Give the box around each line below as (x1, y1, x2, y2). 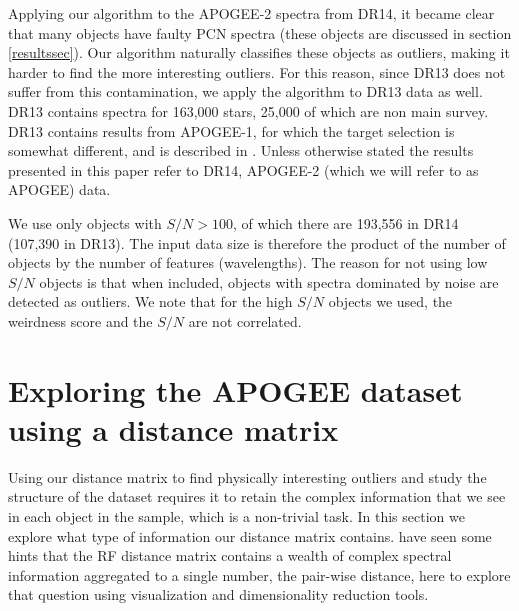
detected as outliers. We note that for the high (8, 291, 293, 312)
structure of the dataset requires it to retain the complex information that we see (8, 486, 506, 507)
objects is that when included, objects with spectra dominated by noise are (39, 271, 499, 292)
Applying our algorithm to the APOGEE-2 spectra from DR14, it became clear (8, 3, 495, 23)
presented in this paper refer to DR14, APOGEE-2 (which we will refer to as (8, 159, 479, 180)
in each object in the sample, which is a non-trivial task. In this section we (8, 506, 465, 526)
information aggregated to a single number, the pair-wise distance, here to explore (8, 564, 511, 585)
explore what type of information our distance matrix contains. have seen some (8, 525, 492, 546)
